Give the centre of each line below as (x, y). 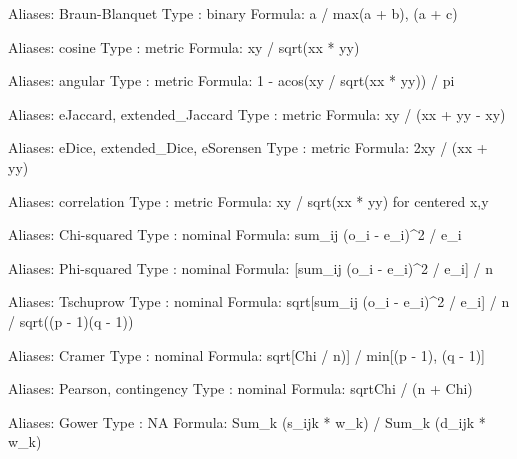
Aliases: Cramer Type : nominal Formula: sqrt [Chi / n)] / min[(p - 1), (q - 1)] (246, 354)
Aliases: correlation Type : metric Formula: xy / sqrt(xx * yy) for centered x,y (248, 200)
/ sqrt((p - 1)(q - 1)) (71, 320)
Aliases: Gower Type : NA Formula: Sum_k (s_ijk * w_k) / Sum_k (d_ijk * (247, 421)
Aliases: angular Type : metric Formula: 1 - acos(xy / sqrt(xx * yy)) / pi (231, 80)
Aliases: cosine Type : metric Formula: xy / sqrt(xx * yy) (184, 46)
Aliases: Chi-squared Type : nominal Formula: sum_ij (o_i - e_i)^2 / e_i (235, 234)
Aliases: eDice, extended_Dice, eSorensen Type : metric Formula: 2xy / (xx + (248, 147)
